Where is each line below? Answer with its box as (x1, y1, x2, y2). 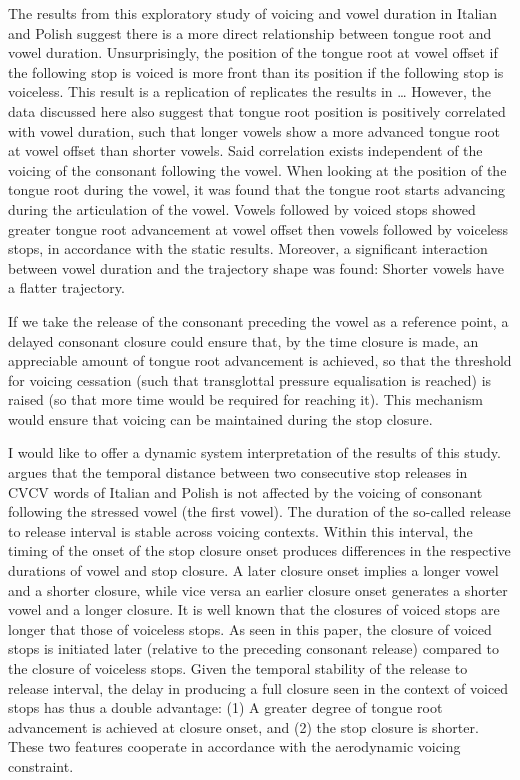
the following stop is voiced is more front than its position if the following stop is (8, 61, 504, 82)
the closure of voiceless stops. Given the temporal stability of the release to (8, 658, 468, 678)
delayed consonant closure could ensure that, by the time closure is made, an (8, 330, 479, 351)
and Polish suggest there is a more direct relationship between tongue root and (8, 22, 492, 43)
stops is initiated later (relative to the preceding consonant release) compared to (8, 638, 499, 659)
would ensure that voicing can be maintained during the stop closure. (8, 408, 433, 429)
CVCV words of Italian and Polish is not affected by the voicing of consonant (8, 481, 483, 502)
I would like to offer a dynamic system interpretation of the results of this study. (8, 442, 501, 463)
